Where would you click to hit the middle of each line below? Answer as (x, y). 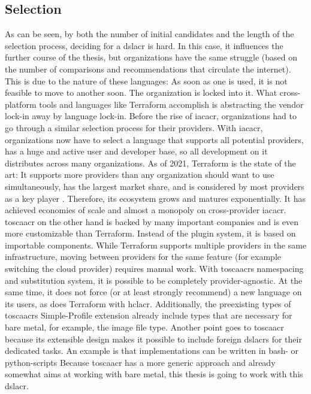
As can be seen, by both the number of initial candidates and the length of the (150, 34)
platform (21, 104)
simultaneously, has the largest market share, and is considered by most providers (155, 186)
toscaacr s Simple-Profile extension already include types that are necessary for (149, 315)
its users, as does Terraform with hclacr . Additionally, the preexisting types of (148, 303)
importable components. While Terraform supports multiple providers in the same (156, 245)
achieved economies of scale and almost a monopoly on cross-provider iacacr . (146, 210)
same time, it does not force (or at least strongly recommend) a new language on (153, 292)
